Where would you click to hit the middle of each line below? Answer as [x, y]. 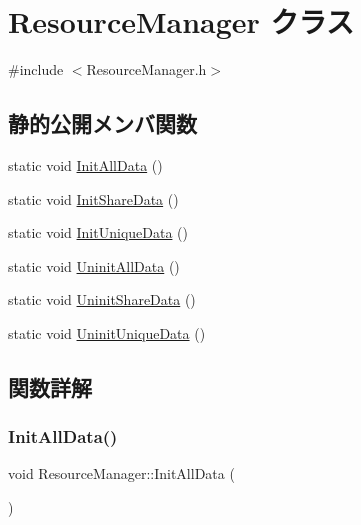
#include [36, 69]
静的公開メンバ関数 [102, 123]
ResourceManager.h [146, 69]
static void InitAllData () [85, 164]
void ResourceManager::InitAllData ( [121, 473]
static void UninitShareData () [102, 299]
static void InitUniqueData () [98, 232]
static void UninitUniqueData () [107, 332]
